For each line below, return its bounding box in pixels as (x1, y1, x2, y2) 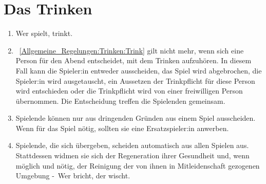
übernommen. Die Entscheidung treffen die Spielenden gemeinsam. (15, 95, 225, 106)
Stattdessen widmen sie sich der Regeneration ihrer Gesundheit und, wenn (15, 150, 250, 161)
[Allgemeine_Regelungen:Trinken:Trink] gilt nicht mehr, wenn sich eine (19, 45, 244, 56)
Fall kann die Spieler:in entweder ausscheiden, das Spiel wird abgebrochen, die (15, 65, 262, 76)
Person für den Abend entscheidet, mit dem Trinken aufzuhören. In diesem (15, 55, 252, 66)
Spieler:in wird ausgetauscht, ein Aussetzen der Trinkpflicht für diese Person (15, 75, 255, 86)
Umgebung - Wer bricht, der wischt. (15, 170, 130, 181)
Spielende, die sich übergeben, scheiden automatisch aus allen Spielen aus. (15, 140, 249, 151)
